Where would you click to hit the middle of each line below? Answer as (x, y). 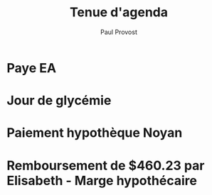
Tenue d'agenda (119, 12)
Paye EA (32, 68)
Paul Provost (119, 32)
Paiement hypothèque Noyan (95, 133)
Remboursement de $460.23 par (106, 166)
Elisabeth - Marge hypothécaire (102, 180)
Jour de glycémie (59, 101)
